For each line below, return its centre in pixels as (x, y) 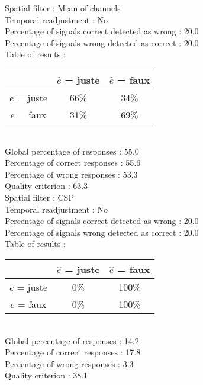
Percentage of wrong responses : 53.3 (71, 174)
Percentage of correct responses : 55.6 (73, 163)
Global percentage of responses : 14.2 (72, 340)
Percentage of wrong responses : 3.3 (69, 363)
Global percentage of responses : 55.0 (72, 151)
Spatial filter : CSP (39, 197)
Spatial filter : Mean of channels (63, 8)
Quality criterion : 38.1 (46, 375)
